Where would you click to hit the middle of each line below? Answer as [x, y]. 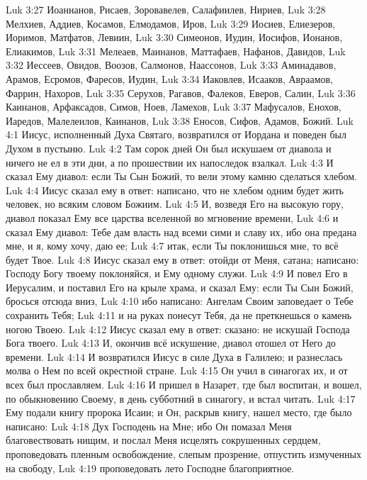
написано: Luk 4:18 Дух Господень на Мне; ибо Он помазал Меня [149, 426]
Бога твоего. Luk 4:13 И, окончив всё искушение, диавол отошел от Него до [171, 343]
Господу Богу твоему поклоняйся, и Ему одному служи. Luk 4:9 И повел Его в [177, 273]
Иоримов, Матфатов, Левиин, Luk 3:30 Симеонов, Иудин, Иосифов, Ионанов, [174, 37]
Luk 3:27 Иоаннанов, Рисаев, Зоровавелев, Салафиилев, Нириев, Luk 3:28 [166, 9]
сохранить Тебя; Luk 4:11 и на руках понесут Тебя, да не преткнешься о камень [179, 315]
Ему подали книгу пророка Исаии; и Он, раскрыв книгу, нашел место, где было [179, 412]
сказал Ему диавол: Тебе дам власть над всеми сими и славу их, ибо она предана [181, 231]
